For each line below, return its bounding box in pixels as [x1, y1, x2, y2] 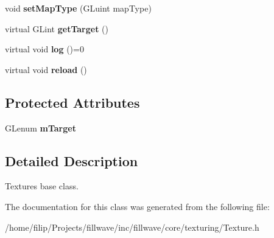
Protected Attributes [5, 93, 140, 111]
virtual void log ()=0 [5, 43, 84, 55]
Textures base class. [5, 180, 79, 192]
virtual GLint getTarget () [5, 22, 108, 35]
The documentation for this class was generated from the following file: [5, 200, 270, 212]
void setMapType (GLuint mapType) [5, 2, 152, 14]
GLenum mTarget [5, 121, 76, 134]
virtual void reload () [5, 63, 87, 75]
